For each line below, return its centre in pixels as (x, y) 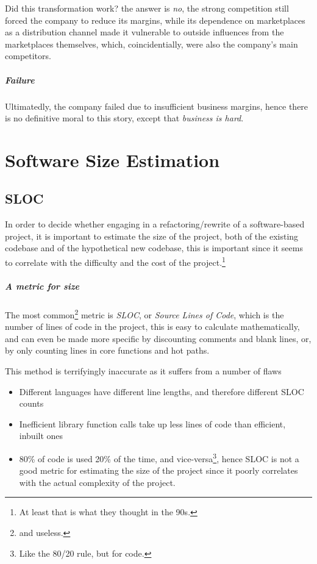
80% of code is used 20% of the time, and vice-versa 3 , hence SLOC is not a (159, 457)
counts (31, 403)
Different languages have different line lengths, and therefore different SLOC (162, 391)
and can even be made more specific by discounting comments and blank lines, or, (158, 338)
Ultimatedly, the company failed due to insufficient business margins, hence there (157, 106)
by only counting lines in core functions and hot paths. (107, 350)
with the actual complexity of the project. (97, 482)
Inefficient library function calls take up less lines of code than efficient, (152, 423)
